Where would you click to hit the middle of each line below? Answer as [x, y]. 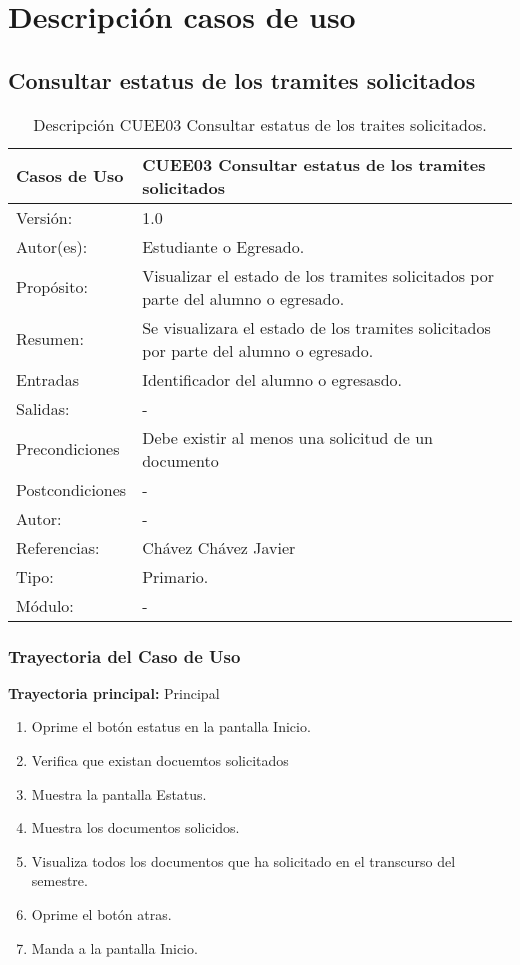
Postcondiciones [71, 489]
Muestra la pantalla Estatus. [119, 793]
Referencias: [58, 547]
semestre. [59, 880]
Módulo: [45, 605]
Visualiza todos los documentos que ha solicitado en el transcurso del [243, 860]
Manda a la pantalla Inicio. [114, 947]
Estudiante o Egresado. [223, 246]
